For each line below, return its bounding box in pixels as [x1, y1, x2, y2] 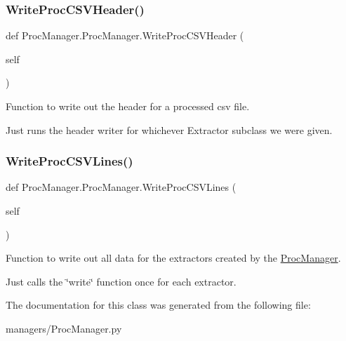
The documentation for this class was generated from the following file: [6, 297, 311, 312]
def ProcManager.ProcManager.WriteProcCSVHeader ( [6, 28, 244, 43]
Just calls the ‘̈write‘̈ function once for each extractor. [6, 274, 237, 288]
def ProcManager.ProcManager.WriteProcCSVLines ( [6, 180, 237, 194]
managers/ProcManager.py [6, 321, 122, 335]
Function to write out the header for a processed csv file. [6, 99, 250, 113]
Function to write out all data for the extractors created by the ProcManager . [6, 250, 341, 265]
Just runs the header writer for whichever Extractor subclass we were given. [6, 122, 333, 137]
